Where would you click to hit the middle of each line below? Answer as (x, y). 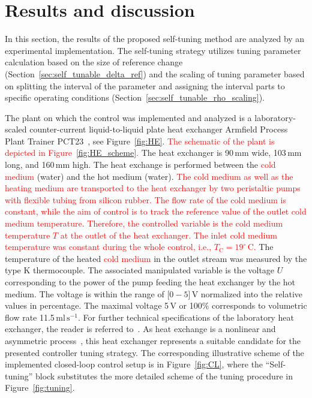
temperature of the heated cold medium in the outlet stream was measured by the (156, 258)
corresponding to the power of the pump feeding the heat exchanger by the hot (150, 282)
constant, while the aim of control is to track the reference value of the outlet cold (156, 211)
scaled (16, 129)
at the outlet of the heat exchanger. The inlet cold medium (169, 235)
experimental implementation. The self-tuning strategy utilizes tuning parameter (153, 50)
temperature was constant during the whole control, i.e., (108, 247)
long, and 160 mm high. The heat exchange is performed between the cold (140, 165)
